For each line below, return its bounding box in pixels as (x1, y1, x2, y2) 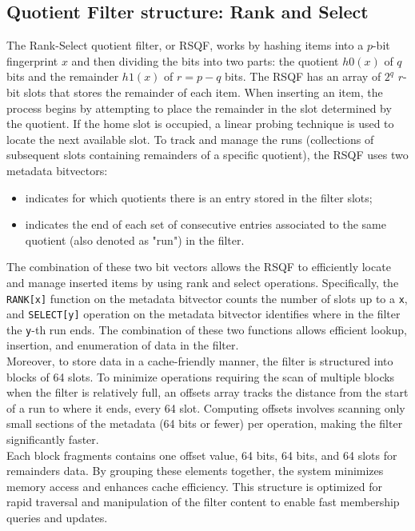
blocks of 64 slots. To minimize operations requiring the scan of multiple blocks (6, 368, 395, 385)
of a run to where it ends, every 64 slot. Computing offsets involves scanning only (6, 399, 405, 416)
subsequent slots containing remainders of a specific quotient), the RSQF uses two (6, 146, 409, 163)
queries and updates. (6, 509, 108, 526)
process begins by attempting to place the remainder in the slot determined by (6, 99, 392, 116)
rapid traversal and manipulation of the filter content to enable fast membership (6, 493, 400, 510)
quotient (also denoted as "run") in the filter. (25, 231, 245, 248)
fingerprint (6, 52, 58, 69)
